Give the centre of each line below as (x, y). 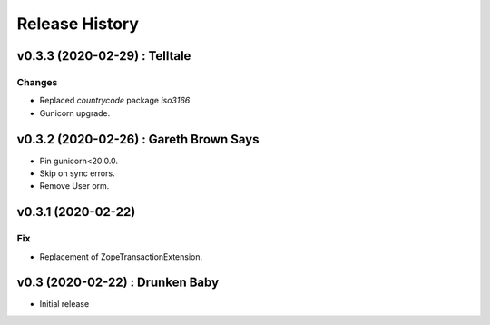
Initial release (64, 304)
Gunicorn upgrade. (75, 113)
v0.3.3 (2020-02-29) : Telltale (104, 56)
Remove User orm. (74, 186)
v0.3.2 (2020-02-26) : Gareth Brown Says (138, 139)
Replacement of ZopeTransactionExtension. (121, 256)
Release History (78, 24)
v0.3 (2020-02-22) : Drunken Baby (118, 283)
